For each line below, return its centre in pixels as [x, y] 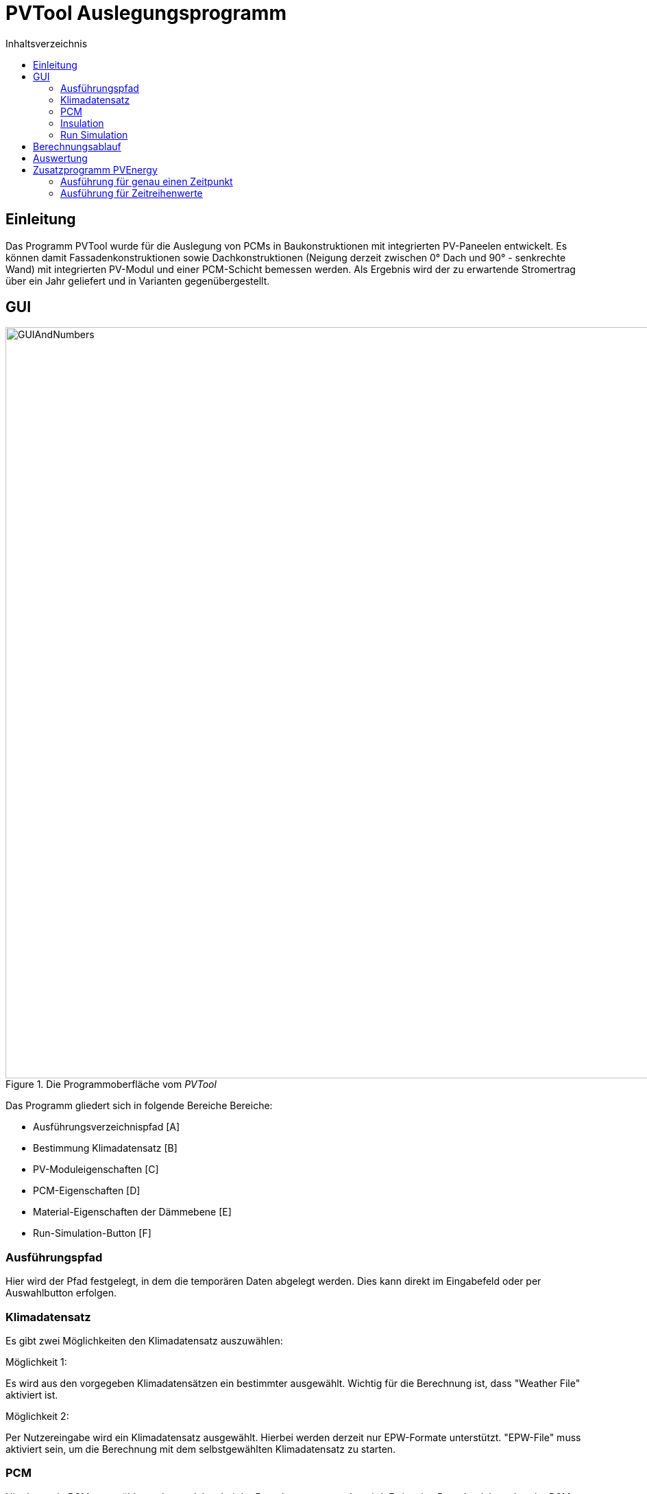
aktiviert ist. [32, 1395]
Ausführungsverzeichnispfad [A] [107, 1127]
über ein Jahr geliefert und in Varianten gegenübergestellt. [138, 281]
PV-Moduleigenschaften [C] [96, 1170]
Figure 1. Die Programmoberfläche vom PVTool [111, 1084]
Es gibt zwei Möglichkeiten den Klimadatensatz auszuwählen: [144, 1340]
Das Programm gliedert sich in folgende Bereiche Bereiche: [139, 1106]
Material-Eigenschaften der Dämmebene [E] [132, 1212]
